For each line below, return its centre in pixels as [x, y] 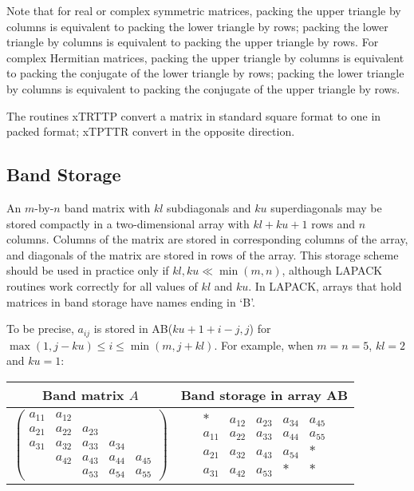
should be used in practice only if [88, 270]
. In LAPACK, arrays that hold [325, 285]
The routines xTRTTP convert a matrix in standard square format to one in [194, 115]
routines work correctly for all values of [102, 285]
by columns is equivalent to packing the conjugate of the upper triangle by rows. [203, 88]
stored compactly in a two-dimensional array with [128, 223]
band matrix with [107, 207]
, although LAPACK [332, 270]
